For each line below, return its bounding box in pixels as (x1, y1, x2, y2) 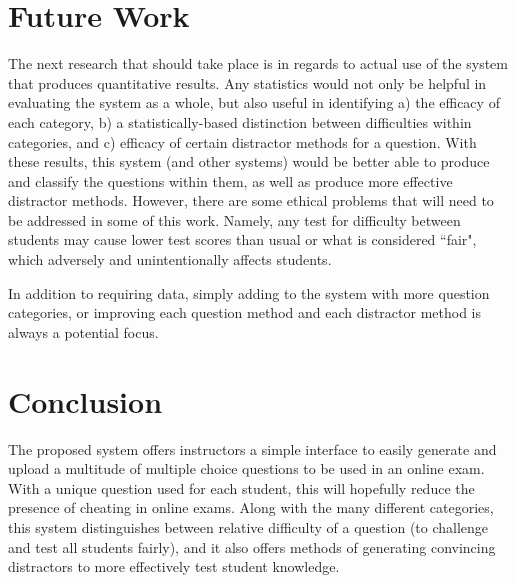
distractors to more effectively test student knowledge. (8, 556, 340, 577)
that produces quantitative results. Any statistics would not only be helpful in (8, 72, 487, 93)
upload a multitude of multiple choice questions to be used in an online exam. (8, 458, 485, 479)
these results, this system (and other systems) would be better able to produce (8, 151, 490, 172)
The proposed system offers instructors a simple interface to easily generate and (8, 438, 497, 459)
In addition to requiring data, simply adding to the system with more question (8, 282, 490, 303)
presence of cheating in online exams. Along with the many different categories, (8, 497, 494, 518)
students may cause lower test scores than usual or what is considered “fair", (8, 229, 477, 250)
